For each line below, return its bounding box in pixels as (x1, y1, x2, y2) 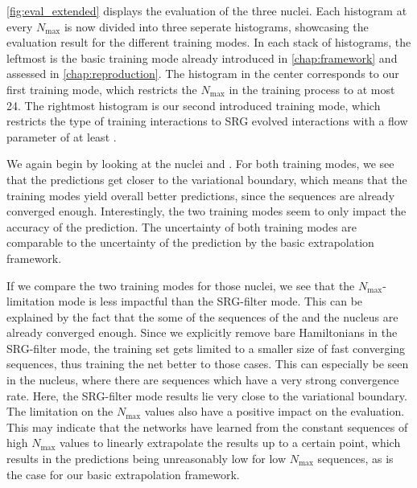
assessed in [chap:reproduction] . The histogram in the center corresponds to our (6, 65, 399, 82)
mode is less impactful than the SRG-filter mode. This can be (58, 293, 363, 310)
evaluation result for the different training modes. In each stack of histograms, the (6, 34, 411, 51)
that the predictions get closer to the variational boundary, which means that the (6, 170, 407, 187)
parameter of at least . (6, 128, 117, 145)
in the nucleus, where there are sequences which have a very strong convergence (6, 371, 399, 388)
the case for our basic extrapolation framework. (6, 465, 240, 482)
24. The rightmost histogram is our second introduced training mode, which (6, 96, 381, 113)
